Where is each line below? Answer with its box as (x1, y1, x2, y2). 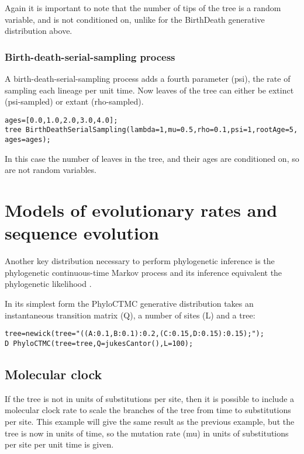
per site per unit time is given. (5, 438, 114, 450)
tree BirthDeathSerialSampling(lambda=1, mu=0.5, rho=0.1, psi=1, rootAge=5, (5, 126, 298, 134)
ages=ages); (5, 136, 51, 144)
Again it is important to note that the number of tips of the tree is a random (5, 2, 281, 13)
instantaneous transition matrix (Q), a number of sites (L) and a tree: (5, 309, 255, 321)
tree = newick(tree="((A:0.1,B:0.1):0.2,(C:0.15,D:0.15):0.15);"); (5, 330, 264, 338)
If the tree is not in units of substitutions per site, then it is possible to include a (5, 392, 295, 404)
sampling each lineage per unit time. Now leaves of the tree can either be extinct (5, 84, 294, 96)
